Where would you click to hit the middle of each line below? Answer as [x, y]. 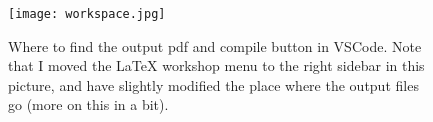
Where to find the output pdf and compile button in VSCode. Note [215, 45]
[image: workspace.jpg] [87, 14]
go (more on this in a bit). [88, 104]
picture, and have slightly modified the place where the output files [213, 84]
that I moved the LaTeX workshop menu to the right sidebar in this [216, 65]
